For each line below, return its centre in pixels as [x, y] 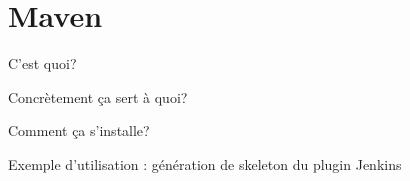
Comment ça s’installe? [79, 130]
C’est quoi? [42, 63]
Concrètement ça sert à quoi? [98, 96]
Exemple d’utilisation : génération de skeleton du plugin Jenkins [205, 163]
